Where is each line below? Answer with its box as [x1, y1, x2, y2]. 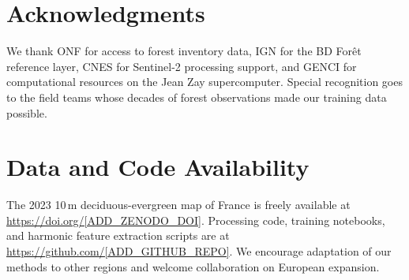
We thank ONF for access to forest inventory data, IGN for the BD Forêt [6, 43, 362, 59]
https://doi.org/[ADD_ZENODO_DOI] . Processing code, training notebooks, [6, 211, 385, 228]
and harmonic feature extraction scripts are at [6, 227, 230, 244]
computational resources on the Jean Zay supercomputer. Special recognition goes [6, 73, 403, 90]
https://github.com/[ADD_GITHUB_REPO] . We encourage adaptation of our [6, 243, 392, 259]
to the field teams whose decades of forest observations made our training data [6, 88, 387, 105]
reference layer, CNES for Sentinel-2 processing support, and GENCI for [6, 58, 357, 74]
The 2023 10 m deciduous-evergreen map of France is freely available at [6, 196, 351, 213]
